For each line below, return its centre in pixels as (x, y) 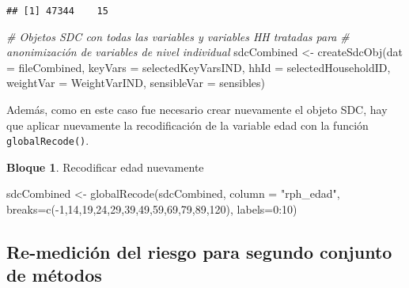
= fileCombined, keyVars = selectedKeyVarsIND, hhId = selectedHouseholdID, (199, 67)
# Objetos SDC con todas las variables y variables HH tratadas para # (178, 36)
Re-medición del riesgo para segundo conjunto (199, 252)
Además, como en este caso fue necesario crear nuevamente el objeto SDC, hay (197, 110)
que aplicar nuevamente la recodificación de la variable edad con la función (187, 125)
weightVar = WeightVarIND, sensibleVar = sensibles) (136, 83)
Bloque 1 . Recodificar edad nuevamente (105, 167)
